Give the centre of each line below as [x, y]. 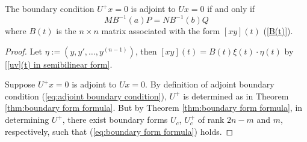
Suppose [20, 84]
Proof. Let [23, 51]
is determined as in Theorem [236, 96]
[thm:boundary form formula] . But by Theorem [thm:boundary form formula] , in [154, 108]
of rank [211, 120]
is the [66, 31]
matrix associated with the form [161, 31]
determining [27, 120]
